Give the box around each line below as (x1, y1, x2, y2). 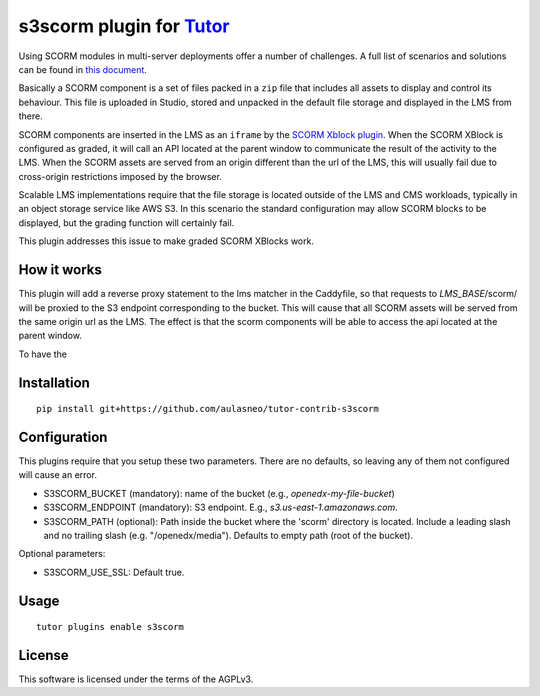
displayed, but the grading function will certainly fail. (18, 216, 235, 229)
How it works (18, 261, 102, 279)
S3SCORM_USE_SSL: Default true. (43, 566, 185, 578)
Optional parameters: (18, 548, 106, 560)
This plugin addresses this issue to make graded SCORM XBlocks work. (18, 235, 315, 247)
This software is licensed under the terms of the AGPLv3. (18, 673, 254, 685)
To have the (18, 348, 67, 360)
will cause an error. (18, 469, 97, 481)
